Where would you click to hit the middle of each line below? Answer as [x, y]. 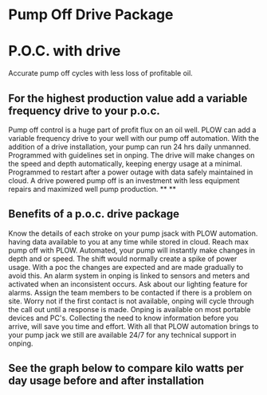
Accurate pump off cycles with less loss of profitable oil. [100, 73]
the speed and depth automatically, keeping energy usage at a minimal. [126, 163]
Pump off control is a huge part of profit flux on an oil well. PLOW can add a [132, 130]
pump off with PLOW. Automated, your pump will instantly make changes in [132, 250]
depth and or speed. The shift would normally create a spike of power [123, 258]
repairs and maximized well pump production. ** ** [92, 189]
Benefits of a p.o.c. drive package [94, 214]
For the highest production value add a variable [128, 98]
